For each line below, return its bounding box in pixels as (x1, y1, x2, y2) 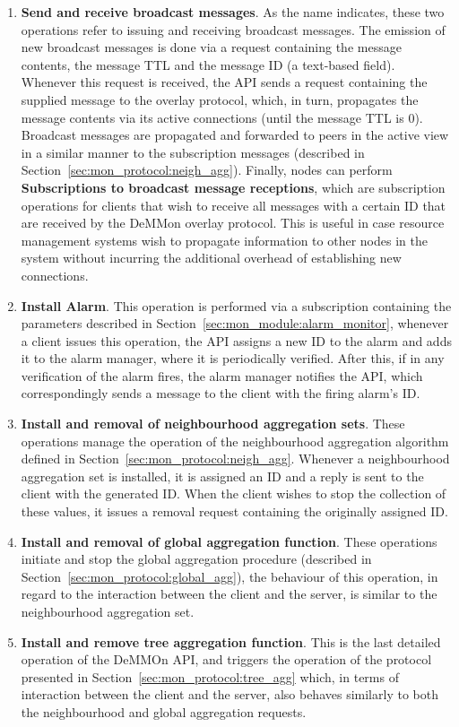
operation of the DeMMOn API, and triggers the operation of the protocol (21, 650, 432, 669)
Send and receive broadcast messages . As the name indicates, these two (21, 3, 445, 21)
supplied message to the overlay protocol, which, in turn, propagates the (21, 90, 419, 108)
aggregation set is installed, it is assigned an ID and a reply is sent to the (21, 466, 424, 485)
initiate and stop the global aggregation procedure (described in (21, 550, 372, 568)
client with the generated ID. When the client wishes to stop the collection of (21, 484, 446, 503)
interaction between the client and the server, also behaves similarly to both (21, 685, 438, 704)
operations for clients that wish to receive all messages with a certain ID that (21, 195, 446, 214)
